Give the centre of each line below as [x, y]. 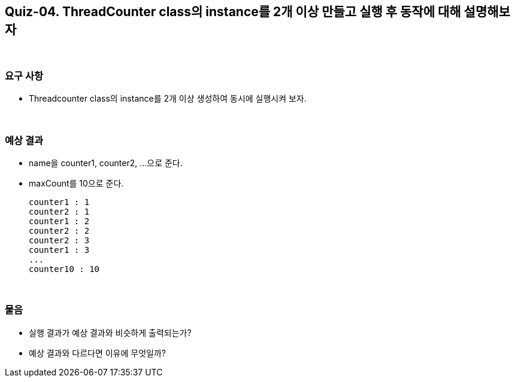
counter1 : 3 [59, 250]
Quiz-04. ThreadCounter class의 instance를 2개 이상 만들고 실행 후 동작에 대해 [233, 12]
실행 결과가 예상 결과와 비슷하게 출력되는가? [110, 332]
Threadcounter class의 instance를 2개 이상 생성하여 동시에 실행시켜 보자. [168, 99]
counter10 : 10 [64, 269]
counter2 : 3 [59, 240]
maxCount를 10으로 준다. [76, 183]
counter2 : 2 [59, 230]
